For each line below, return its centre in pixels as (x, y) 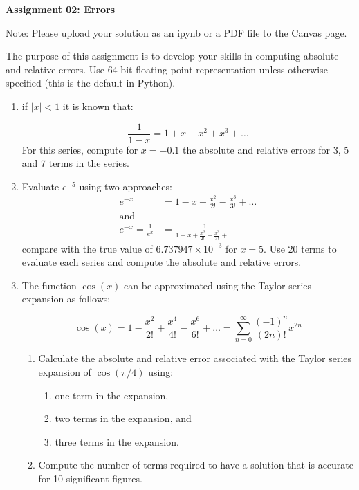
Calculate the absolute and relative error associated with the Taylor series (195, 358)
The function (49, 285)
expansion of (65, 371)
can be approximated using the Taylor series (218, 285)
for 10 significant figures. (90, 478)
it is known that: (98, 106)
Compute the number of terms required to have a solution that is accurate (196, 465)
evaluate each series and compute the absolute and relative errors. (162, 262)
